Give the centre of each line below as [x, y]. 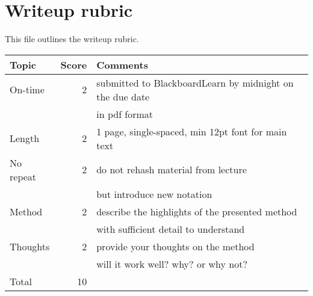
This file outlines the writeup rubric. [72, 39]
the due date [123, 96]
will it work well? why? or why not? [172, 264]
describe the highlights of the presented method [197, 211]
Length [25, 138]
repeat [23, 176]
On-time [27, 90]
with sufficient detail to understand [171, 229]
